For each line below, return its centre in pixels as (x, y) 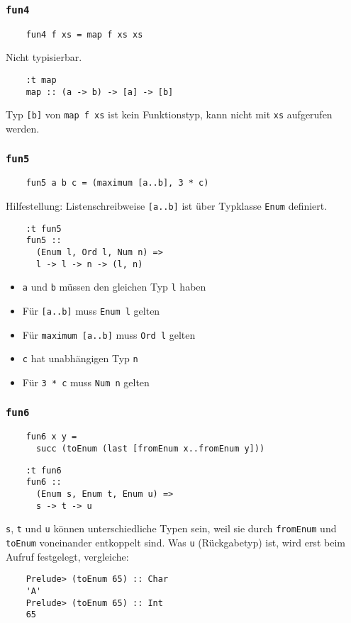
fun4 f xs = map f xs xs (84, 34)
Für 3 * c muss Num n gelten (86, 382)
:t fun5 (44, 229)
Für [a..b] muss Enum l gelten (91, 310)
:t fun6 (44, 470)
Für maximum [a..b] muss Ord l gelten (109, 334)
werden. (23, 128)
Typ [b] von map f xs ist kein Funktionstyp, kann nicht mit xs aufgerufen (169, 114)
